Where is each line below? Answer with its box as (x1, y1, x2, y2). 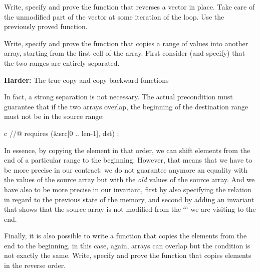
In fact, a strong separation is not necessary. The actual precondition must (4, 91, 233, 102)
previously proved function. (4, 21, 88, 32)
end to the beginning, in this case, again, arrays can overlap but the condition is (4, 240, 250, 250)
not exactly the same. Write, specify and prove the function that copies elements (4, 250, 251, 260)
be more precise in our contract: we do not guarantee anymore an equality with (4, 164, 248, 175)
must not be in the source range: (4, 111, 104, 121)
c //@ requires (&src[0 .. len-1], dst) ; (4, 127, 119, 138)
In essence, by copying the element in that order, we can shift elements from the (4, 145, 250, 155)
